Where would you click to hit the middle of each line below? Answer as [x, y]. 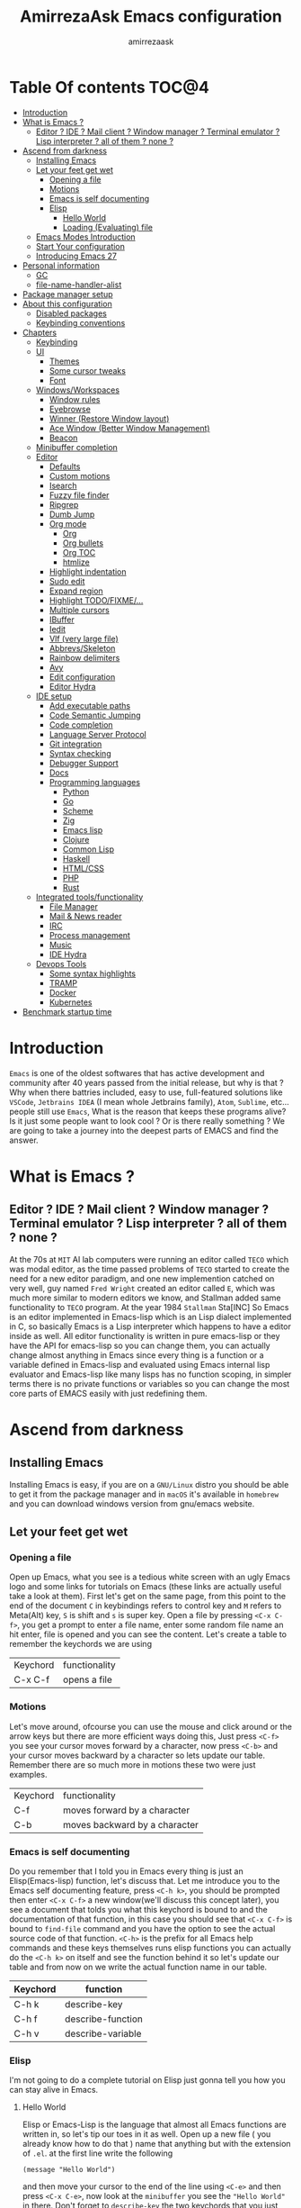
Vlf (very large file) [84, 638]
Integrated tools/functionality [89, 897]
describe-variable [103, 2033]
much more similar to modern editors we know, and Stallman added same [145, 1298]
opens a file [87, 1679]
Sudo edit [67, 581]
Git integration [75, 744]
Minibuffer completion [77, 447]
